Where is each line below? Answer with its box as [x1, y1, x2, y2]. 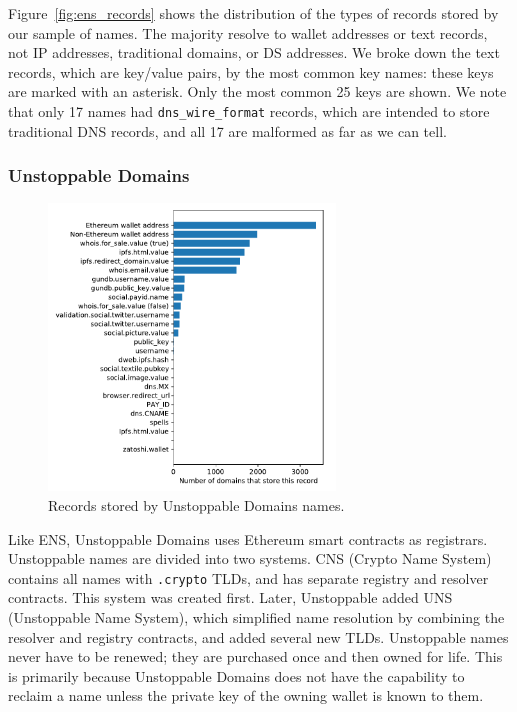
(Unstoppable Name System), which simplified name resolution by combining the [8, 607, 505, 628]
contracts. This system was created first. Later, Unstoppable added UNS [8, 587, 453, 608]
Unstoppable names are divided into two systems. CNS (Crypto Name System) [8, 548, 492, 569]
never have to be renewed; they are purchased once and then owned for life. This [8, 646, 503, 667]
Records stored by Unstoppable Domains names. [48, 495, 345, 516]
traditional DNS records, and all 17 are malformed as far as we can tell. [8, 120, 447, 141]
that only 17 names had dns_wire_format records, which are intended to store [8, 100, 490, 121]
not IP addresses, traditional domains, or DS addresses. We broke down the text [8, 42, 500, 63]
